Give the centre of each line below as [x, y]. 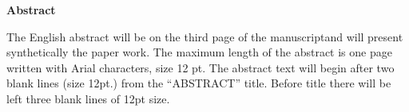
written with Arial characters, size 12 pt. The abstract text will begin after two [201, 67]
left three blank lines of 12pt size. [88, 98]
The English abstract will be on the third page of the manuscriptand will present [205, 36]
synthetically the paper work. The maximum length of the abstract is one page [199, 52]
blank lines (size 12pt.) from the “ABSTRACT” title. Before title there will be [199, 83]
